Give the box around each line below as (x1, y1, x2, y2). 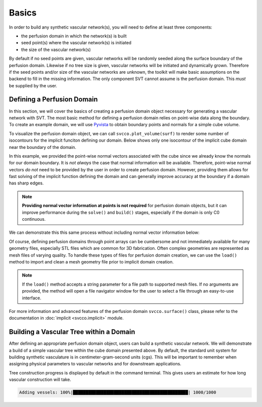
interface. (22, 295, 41, 301)
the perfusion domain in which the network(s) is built (21, 33, 127, 39)
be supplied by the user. (9, 82, 58, 88)
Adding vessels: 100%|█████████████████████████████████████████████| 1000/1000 (19, 390, 216, 395)
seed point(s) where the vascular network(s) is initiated (21, 40, 132, 46)
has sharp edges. (9, 180, 44, 186)
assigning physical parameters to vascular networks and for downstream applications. (9, 361, 181, 367)
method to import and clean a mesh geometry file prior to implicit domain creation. (9, 259, 174, 264)
